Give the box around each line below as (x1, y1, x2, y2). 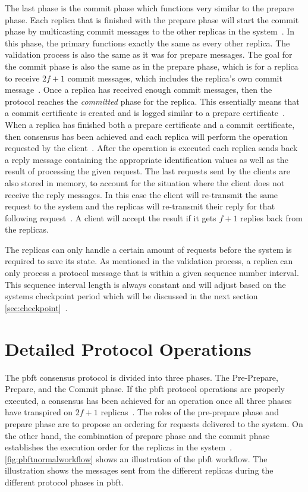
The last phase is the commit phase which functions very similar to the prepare (5, 2, 294, 14)
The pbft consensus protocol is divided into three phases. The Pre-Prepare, (5, 371, 278, 383)
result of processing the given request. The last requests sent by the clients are (5, 165, 290, 177)
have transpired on (5, 406, 73, 418)
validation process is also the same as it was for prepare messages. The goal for (5, 48, 293, 61)
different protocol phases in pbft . (5, 475, 124, 488)
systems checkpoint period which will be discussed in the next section (5, 290, 258, 302)
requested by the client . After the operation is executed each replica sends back (5, 142, 298, 154)
